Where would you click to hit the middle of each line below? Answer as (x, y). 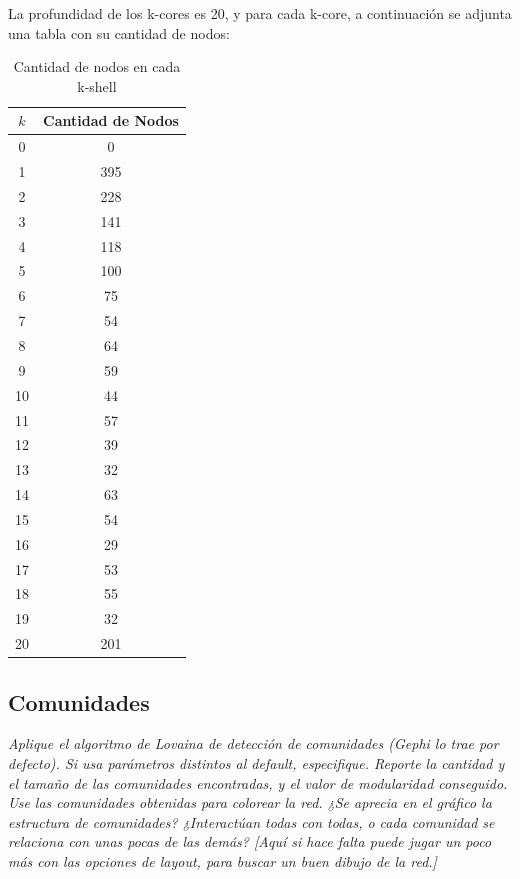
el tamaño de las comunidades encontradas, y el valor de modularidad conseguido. (258, 782)
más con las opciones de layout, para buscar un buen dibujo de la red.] (222, 860)
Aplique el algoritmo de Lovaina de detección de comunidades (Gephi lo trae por (253, 743)
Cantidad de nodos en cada (97, 66)
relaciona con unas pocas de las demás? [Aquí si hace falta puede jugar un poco (250, 841)
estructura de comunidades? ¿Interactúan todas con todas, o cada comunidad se (251, 821)
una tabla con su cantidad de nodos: (119, 32)
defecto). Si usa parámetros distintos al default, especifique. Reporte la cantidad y (256, 762)
